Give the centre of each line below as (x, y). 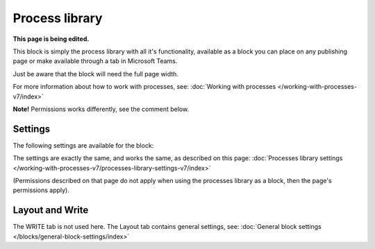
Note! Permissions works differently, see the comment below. (101, 109)
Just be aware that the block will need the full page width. (95, 74)
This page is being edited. (51, 39)
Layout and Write (51, 211)
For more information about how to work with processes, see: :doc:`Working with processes (144, 87)
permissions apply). (41, 190)
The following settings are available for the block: (83, 145)
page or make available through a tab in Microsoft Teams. (95, 61)
